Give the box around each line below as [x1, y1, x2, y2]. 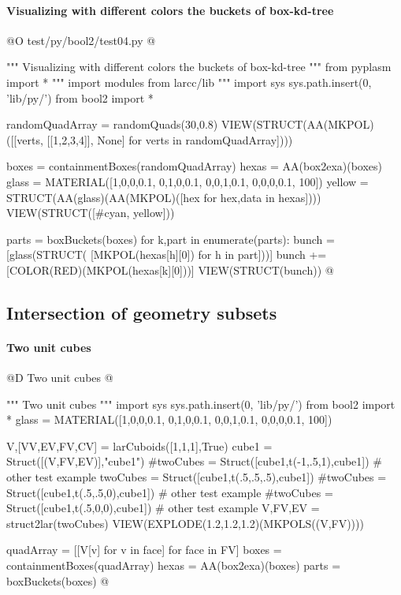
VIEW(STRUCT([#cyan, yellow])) [6, 204, 175, 221]
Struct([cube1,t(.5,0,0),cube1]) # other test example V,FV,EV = [6, 500, 320, 516]
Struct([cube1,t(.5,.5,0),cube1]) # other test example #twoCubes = [6, 484, 333, 500]
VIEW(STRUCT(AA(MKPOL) [221, 116, 374, 133]
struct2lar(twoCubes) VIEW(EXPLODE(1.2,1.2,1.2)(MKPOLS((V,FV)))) [6, 515, 364, 531]
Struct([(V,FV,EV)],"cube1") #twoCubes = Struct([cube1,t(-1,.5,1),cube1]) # [6, 453, 382, 470]
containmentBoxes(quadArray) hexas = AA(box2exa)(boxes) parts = [6, 557, 341, 574]
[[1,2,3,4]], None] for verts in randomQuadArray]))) [46, 131, 293, 148]
